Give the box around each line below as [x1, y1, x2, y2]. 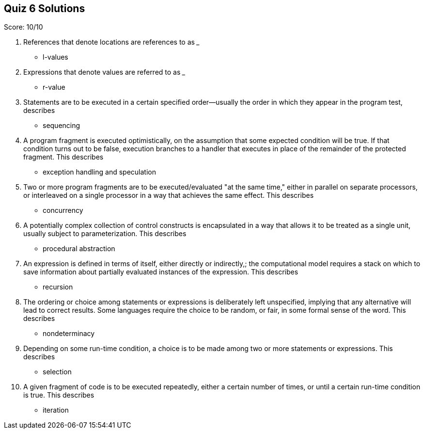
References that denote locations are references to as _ [23, 38, 200, 47]
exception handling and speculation [43, 168, 156, 176]
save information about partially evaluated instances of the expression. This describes [23, 268, 298, 276]
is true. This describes [23, 391, 94, 400]
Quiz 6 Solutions [4, 2, 85, 15]
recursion [43, 283, 73, 291]
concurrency [43, 206, 83, 215]
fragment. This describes [23, 153, 104, 161]
